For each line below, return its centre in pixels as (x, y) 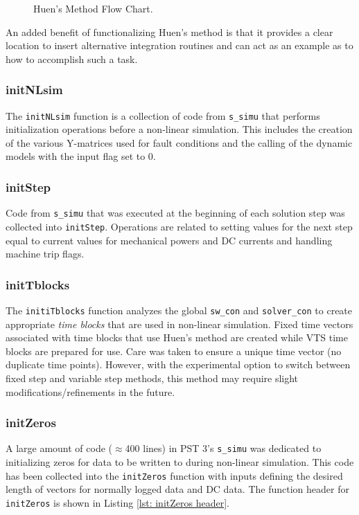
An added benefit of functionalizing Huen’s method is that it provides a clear (169, 31)
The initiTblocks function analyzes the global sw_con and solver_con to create (179, 310)
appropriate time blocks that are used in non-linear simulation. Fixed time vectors (179, 324)
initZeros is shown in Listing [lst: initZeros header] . (117, 502)
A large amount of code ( (59, 448)
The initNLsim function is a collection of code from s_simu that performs (163, 115)
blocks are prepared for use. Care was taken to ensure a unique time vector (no (174, 351)
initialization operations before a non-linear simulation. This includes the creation (179, 129)
